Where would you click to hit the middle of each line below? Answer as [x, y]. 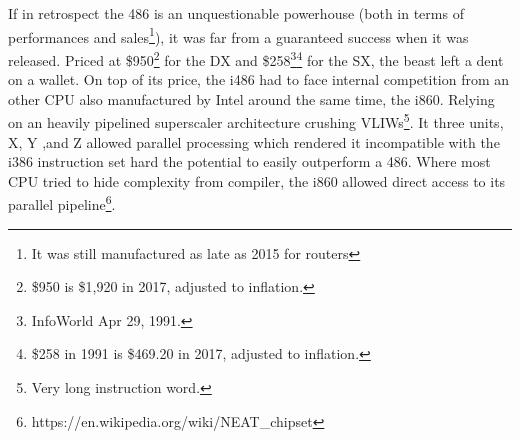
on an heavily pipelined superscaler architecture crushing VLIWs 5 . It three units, [256, 120]
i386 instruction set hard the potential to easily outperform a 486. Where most [249, 161]
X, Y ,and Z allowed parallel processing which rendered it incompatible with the [254, 141]
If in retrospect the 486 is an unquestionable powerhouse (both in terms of [236, 13]
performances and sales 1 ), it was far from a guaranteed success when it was [238, 35]
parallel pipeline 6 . [62, 202]
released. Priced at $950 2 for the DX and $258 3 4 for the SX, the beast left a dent [256, 58]
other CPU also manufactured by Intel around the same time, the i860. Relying [251, 98]
